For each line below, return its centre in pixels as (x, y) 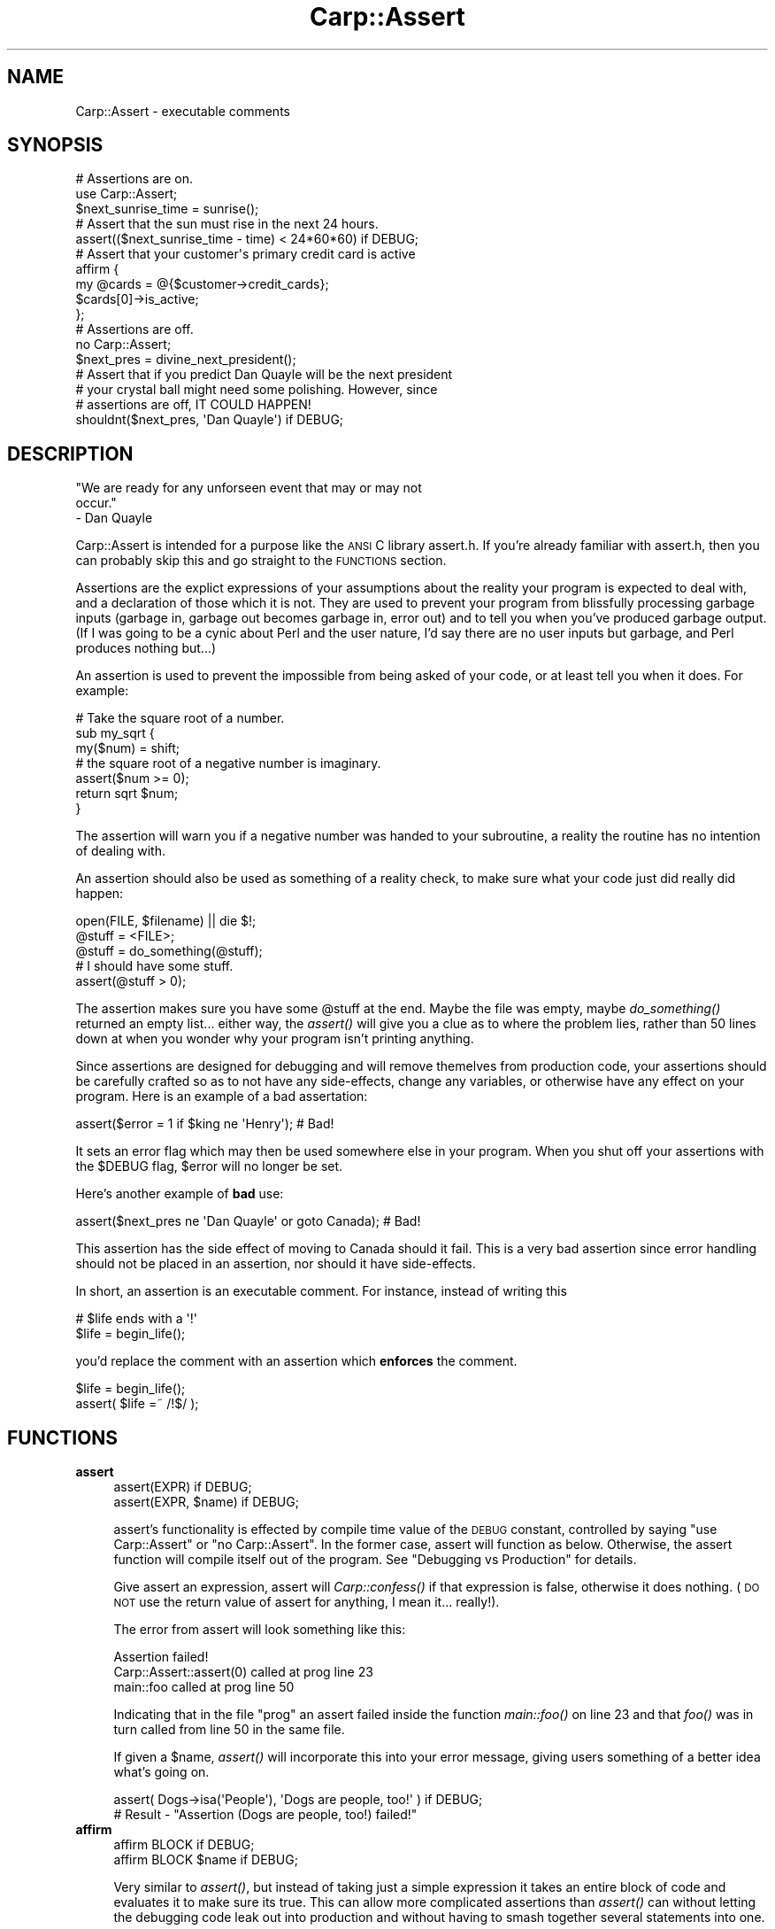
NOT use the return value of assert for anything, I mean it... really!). (307, 1602)
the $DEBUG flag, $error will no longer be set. (209, 1166)
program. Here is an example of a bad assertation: (222, 1096)
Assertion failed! (161, 1657)
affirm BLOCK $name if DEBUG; (206, 1860)
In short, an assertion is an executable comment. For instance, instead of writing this (321, 1291)
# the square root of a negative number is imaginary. (228, 763)
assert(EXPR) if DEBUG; (183, 1487)
